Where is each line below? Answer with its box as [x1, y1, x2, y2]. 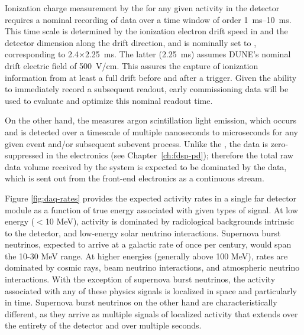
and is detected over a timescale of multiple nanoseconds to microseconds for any [5, 125, 298, 138]
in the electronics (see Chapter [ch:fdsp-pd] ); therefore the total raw [46, 149, 293, 161]
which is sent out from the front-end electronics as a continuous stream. [5, 172, 264, 184]
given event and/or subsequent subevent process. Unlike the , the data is [5, 137, 269, 149]
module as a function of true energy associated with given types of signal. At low [5, 203, 298, 216]
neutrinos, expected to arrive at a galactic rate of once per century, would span [5, 238, 292, 251]
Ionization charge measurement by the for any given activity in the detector [5, 2, 280, 14]
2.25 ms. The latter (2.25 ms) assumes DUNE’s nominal [85, 48, 291, 60]
